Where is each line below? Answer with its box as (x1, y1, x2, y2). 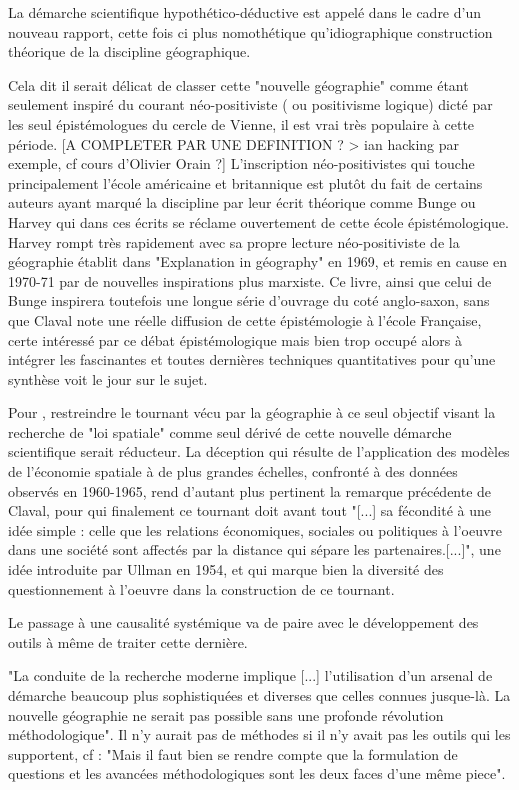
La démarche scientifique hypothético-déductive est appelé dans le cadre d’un (8, 2, 481, 22)
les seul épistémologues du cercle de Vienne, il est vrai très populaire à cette (8, 113, 475, 134)
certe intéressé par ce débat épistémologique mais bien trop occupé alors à (8, 329, 462, 350)
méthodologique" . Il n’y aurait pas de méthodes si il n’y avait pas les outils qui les (8, 724, 511, 745)
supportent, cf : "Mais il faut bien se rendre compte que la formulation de (8, 743, 458, 764)
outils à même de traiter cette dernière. (8, 631, 248, 652)
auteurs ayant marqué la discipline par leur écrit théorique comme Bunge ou (8, 192, 476, 213)
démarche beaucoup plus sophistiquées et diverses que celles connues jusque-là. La (8, 685, 511, 705)
